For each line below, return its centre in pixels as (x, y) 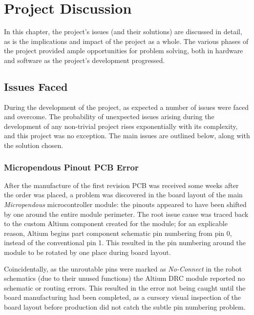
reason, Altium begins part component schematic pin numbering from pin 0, (118, 233)
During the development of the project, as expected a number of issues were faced (127, 107)
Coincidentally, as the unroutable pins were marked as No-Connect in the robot (123, 268)
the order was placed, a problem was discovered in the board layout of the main (123, 195)
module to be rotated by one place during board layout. (87, 252)
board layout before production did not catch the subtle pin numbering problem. (125, 307)
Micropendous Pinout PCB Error (71, 167)
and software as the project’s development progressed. (85, 60)
